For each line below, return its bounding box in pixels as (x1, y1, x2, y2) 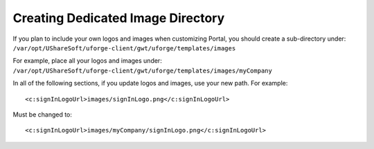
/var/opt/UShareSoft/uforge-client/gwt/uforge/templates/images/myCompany (12, 66, 273, 74)
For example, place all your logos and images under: (12, 57, 162, 65)
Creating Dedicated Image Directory (12, 10, 225, 26)
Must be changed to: (12, 110, 73, 119)
